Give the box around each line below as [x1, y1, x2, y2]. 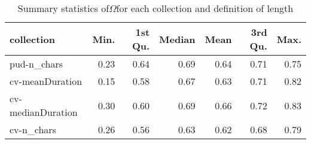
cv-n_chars [10, 122, 56, 136]
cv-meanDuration [10, 74, 83, 88]
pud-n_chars [10, 57, 63, 71]
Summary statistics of [17, 1, 109, 15]
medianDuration [10, 105, 78, 119]
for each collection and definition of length [116, 1, 294, 15]
